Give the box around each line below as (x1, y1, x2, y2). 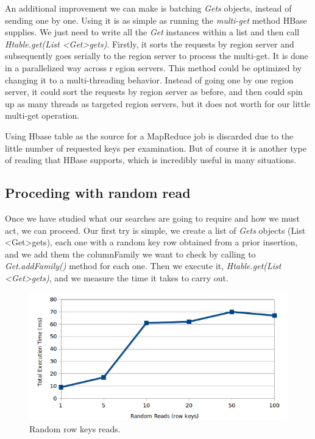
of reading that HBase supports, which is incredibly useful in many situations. (5, 153, 297, 166)
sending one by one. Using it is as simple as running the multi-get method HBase (5, 13, 307, 26)
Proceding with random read (5, 183, 191, 202)
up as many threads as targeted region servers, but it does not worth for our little (5, 97, 311, 110)
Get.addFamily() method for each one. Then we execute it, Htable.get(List (5, 259, 281, 272)
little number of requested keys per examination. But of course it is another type (5, 141, 306, 154)
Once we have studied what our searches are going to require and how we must (5, 211, 300, 224)
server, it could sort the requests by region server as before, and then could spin (5, 85, 303, 98)
